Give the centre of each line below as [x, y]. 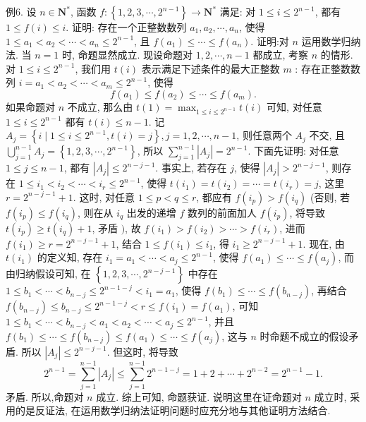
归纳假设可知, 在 [53, 273]
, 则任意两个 [264, 135]
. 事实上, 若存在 [191, 168]
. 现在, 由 [324, 243]
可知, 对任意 [294, 106]
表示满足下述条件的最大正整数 [211, 68]
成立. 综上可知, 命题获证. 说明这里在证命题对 [199, 396]
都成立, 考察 [281, 55]
